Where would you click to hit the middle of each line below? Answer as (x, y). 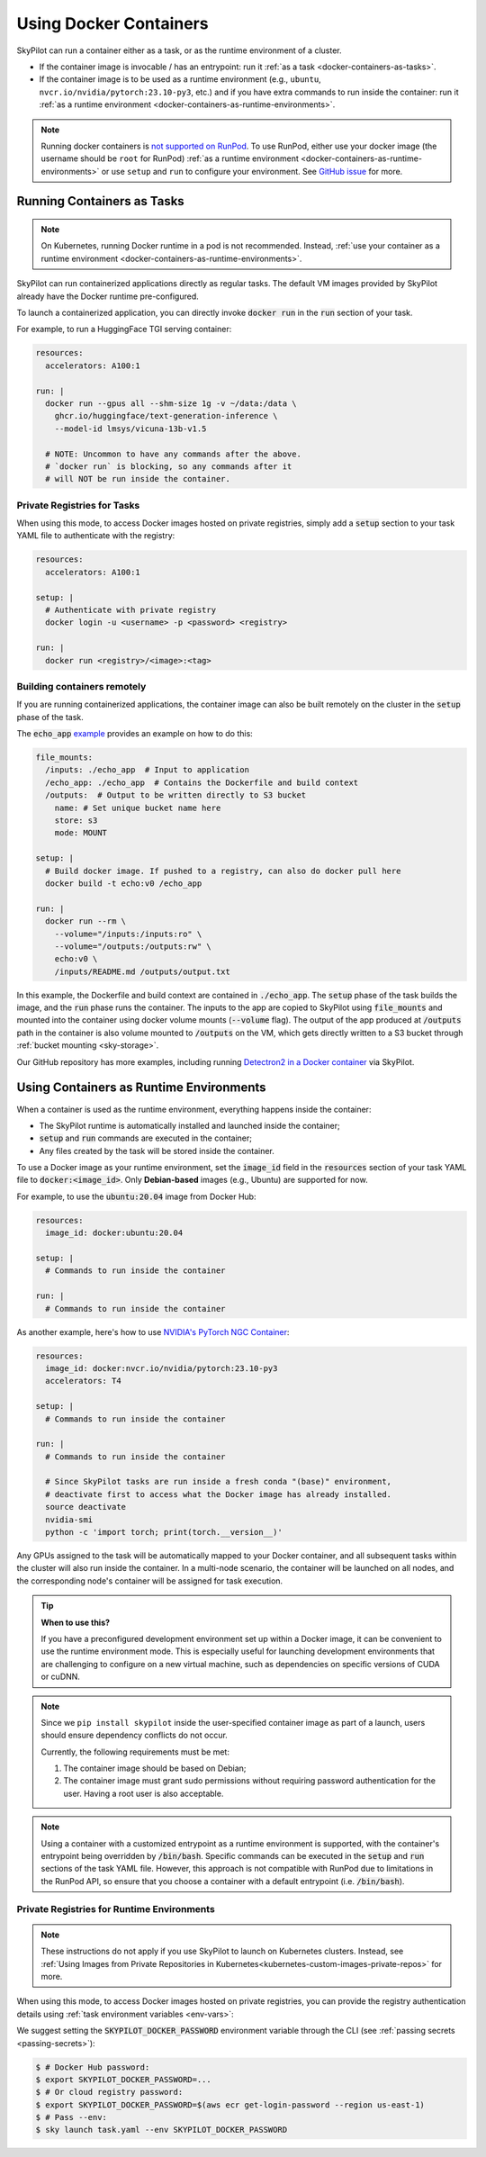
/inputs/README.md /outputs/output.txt (143, 971)
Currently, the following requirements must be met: (135, 1752)
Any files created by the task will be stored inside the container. (157, 1151)
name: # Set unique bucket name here (138, 808)
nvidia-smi (69, 1520)
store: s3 (76, 821)
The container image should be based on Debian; (155, 1768)
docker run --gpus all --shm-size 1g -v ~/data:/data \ (171, 403)
